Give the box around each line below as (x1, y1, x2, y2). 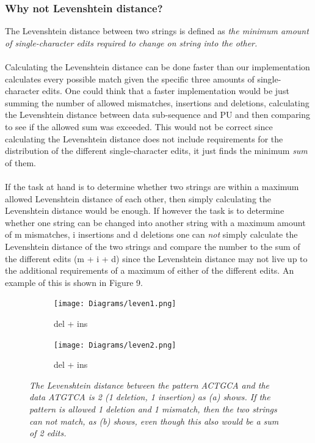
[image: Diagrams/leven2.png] (54, 340, 176, 350)
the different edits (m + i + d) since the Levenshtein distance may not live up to (5, 252, 308, 265)
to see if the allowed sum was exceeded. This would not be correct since (5, 120, 273, 133)
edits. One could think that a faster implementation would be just (42, 84, 289, 97)
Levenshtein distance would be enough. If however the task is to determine (5, 204, 284, 217)
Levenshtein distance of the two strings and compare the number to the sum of (5, 240, 300, 252)
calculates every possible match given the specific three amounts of (5, 72, 255, 85)
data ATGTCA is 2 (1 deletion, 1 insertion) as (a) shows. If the (29, 390, 270, 403)
